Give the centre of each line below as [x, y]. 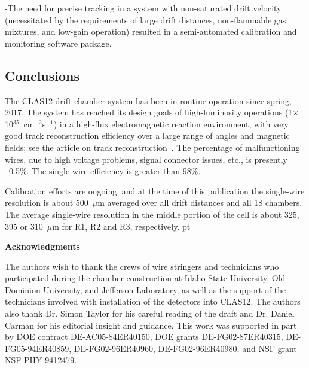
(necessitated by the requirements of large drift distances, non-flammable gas [146, 19]
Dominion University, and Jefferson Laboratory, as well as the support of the [146, 289]
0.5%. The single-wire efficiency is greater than [94, 171]
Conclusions [42, 75]
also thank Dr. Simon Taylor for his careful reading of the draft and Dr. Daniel [150, 313]
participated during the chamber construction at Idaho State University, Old [145, 278]
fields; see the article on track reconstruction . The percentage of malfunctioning [152, 147]
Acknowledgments [42, 246]
